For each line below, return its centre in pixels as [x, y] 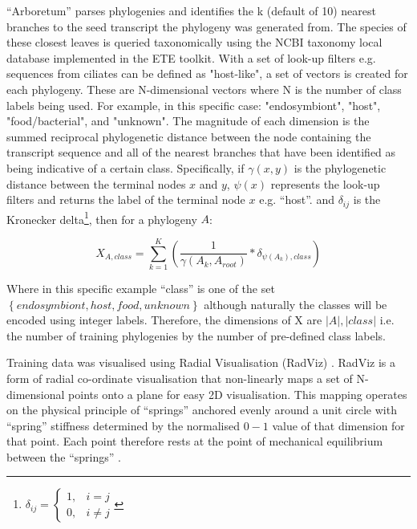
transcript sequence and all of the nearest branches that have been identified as [201, 152]
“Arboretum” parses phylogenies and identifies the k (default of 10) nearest [191, 10]
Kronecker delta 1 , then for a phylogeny [102, 218]
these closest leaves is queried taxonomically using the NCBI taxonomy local [194, 42]
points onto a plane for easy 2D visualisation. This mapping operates [238, 394]
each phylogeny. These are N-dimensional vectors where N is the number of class [204, 89]
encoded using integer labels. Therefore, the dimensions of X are [164, 320]
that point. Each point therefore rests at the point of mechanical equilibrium [195, 441]
